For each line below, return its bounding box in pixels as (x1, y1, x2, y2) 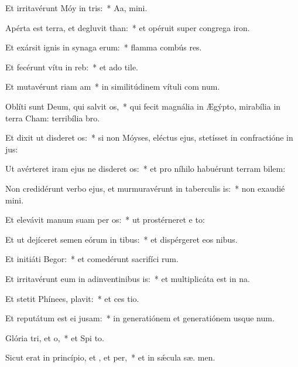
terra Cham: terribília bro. (5, 111, 100, 124)
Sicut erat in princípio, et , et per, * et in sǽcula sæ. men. (5, 351, 215, 363)
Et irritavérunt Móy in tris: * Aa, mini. (5, 2, 148, 13)
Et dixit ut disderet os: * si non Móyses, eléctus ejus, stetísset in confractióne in (5, 131, 293, 144)
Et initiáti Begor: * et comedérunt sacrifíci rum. (5, 253, 179, 265)
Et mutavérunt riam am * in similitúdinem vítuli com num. (5, 80, 220, 93)
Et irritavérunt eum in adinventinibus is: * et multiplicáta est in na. (5, 272, 250, 284)
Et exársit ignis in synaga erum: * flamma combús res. (5, 41, 202, 53)
